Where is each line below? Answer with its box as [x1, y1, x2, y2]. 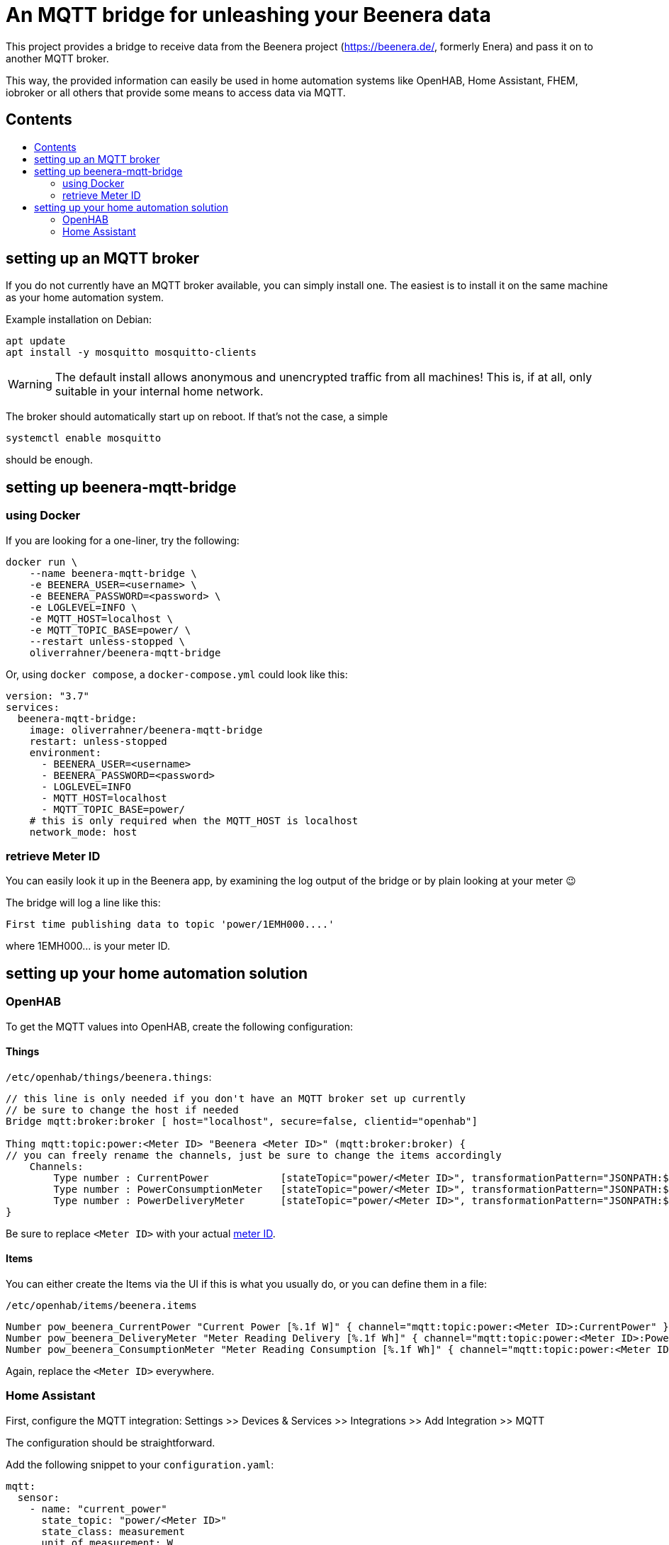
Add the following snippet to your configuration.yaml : [6, 1458, 274, 1471]
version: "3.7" [6, 690, 90, 702]
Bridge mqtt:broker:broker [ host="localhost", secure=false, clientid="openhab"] [6, 1115, 478, 1127]
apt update [6, 335, 66, 347]
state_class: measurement [41, 1525, 185, 1537]
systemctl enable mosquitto [6, 432, 162, 444]
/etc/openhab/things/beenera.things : [6, 1070, 212, 1083]
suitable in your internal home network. [55, 384, 264, 399]
